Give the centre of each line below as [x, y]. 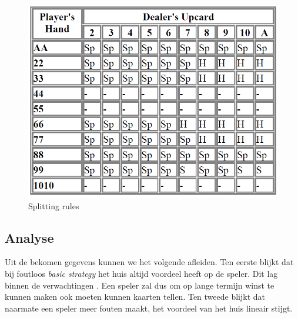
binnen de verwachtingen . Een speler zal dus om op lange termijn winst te [140, 285]
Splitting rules [54, 205]
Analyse [29, 237]
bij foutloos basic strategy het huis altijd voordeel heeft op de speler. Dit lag [141, 273]
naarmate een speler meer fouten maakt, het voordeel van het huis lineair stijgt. [149, 308]
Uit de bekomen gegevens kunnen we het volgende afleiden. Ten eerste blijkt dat [149, 262]
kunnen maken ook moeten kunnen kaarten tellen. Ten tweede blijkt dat [135, 297]
